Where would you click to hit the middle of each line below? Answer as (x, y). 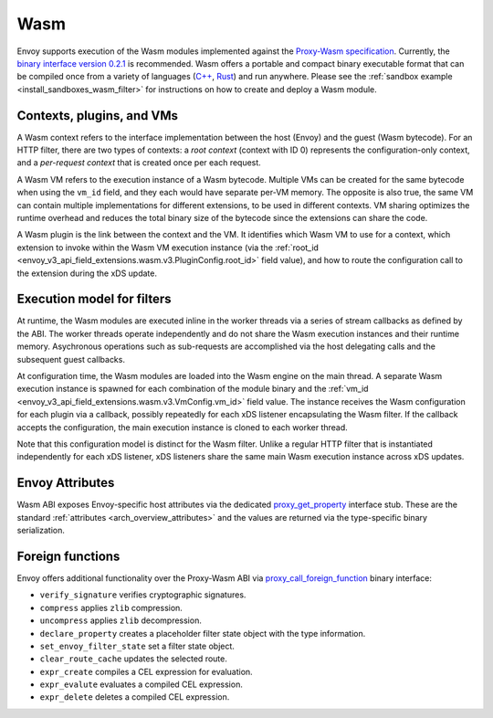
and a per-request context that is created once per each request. (139, 163)
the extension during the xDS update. (87, 273)
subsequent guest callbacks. (71, 359)
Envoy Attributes (66, 483)
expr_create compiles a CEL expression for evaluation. (146, 671)
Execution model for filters (94, 299)
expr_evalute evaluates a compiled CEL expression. (142, 684)
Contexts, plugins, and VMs (97, 116)
